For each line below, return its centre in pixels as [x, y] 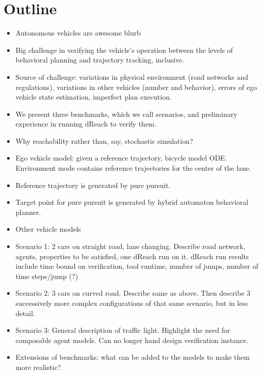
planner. [28, 212]
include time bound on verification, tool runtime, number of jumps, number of [137, 266]
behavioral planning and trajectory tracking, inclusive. [100, 60]
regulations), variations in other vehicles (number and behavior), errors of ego [136, 87]
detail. [25, 313]
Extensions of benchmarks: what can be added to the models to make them [133, 357]
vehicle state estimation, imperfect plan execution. [93, 97]
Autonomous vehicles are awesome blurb [78, 33]
